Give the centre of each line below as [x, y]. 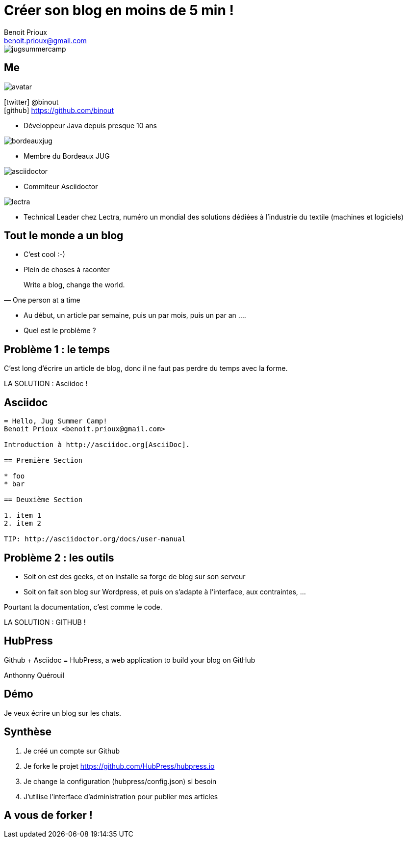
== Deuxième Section [43, 500]
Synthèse [28, 732]
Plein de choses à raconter [67, 270]
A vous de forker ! [48, 815]
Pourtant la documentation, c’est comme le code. [83, 607]
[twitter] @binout [31, 102]
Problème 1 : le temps [57, 349]
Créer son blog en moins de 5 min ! [119, 10]
